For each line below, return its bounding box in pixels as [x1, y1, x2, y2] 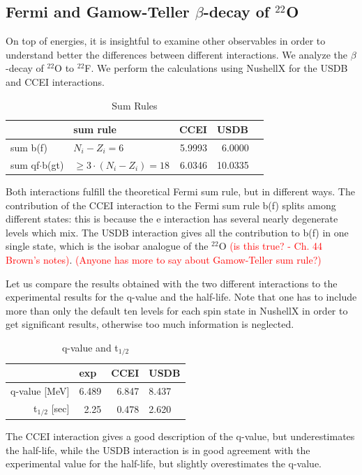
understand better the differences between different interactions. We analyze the [6, 47, 348, 61]
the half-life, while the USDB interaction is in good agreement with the [6, 442, 310, 457]
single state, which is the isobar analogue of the [6, 239, 209, 253]
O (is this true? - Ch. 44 [218, 239, 323, 253]
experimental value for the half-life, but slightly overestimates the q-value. [6, 456, 322, 471]
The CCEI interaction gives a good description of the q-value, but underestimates [6, 428, 355, 443]
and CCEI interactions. [6, 74, 105, 89]
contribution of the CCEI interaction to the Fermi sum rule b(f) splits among [6, 197, 336, 212]
